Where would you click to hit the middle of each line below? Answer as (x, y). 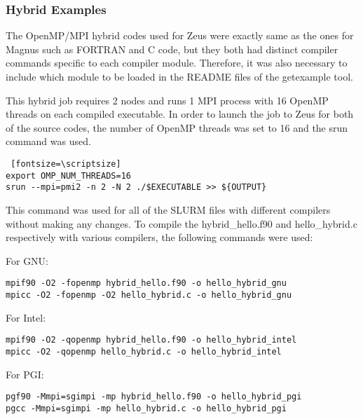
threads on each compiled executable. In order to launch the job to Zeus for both (180, 114)
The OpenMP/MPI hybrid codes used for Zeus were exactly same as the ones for (180, 35)
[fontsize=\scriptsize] (66, 164)
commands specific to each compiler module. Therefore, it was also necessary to (177, 63)
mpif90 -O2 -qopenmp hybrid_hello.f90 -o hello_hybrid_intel (151, 340)
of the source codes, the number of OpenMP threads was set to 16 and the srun (177, 127)
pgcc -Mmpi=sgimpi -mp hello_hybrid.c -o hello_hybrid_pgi (146, 408)
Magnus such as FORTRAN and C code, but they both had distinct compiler (172, 49)
